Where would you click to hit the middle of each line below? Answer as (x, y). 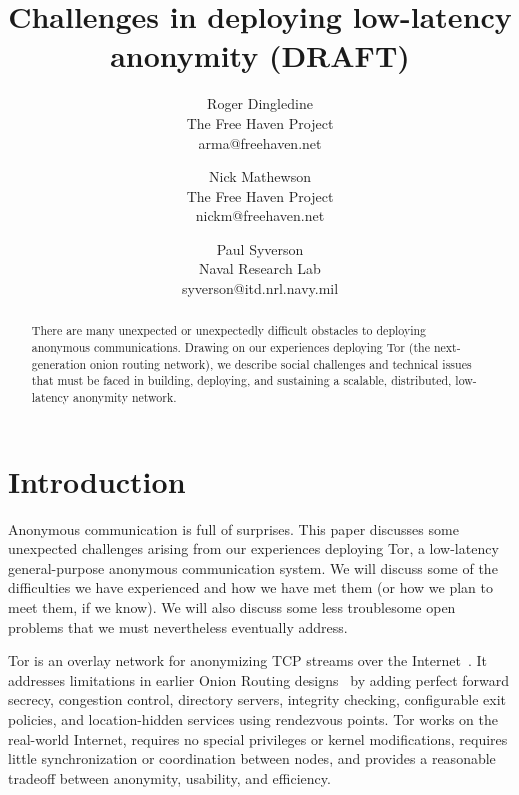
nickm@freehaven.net (260, 215)
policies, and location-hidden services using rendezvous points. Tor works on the (253, 719)
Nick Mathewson (260, 176)
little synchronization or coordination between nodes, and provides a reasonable (252, 758)
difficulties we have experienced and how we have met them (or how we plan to (251, 587)
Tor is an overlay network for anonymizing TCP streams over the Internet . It (248, 660)
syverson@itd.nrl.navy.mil (260, 288)
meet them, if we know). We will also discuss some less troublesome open (232, 607)
